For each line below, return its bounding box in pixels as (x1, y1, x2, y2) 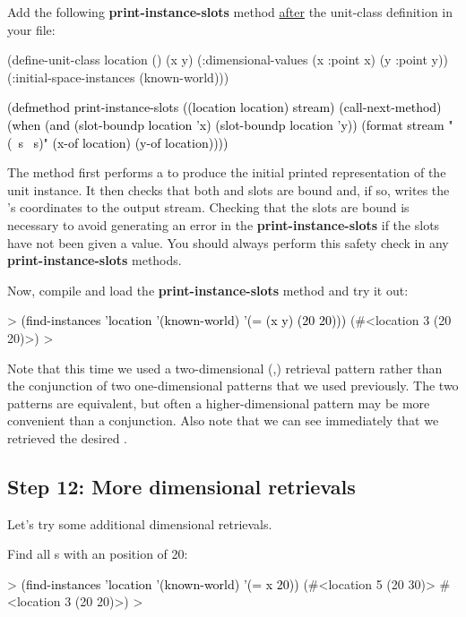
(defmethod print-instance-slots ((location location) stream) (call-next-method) (7, 98, 442, 116)
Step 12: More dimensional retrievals (7, 472, 356, 500)
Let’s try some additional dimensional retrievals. (7, 514, 272, 533)
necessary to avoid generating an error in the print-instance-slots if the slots (7, 215, 440, 234)
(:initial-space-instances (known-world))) (7, 67, 229, 86)
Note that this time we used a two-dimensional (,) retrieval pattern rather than (7, 358, 443, 377)
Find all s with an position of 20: (7, 544, 188, 563)
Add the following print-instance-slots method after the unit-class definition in (7, 3, 453, 21)
